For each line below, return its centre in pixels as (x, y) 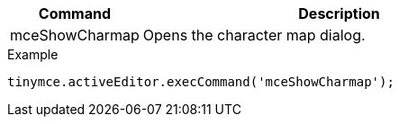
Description (339, 13)
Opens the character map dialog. (254, 35)
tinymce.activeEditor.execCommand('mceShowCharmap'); (201, 82)
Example (33, 54)
